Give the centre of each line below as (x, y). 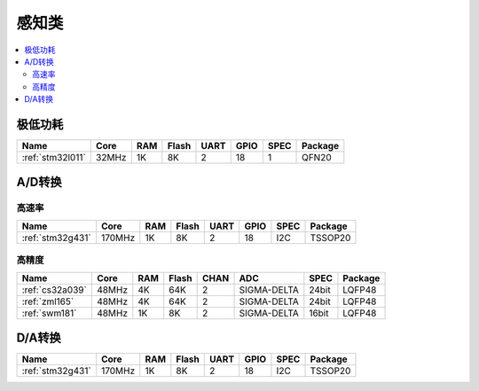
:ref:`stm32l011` (54, 158)
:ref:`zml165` (48, 301)
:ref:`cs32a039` (55, 290)
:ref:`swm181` (49, 313)
